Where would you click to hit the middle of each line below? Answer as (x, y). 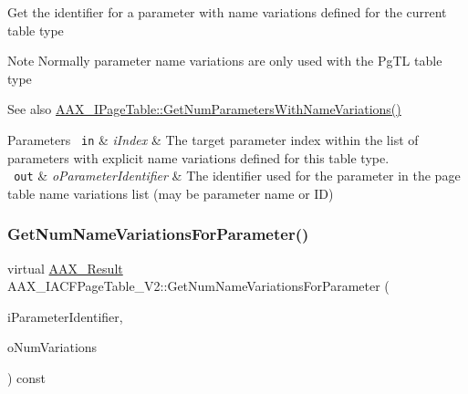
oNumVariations (52, 347)
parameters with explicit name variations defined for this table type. (198, 157)
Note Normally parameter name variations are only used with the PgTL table (225, 61)
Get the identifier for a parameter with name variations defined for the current (227, 12)
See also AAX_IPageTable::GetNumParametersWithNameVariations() (204, 109)
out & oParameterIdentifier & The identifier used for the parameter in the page (237, 176)
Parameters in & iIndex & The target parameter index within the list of (213, 139)
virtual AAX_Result (65, 268)
